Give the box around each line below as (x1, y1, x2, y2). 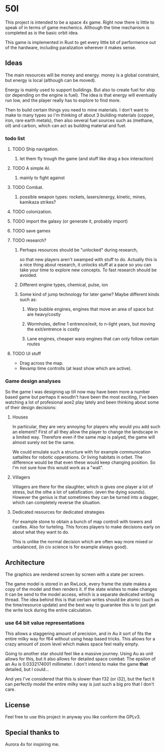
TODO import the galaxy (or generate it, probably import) (12, 218, 128, 225)
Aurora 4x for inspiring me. (5, 741, 60, 748)
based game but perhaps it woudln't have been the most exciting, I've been (5, 394, 159, 400)
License (5, 701, 30, 709)
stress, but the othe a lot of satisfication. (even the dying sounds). (12, 489, 146, 495)
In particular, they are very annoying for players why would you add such (12, 424, 161, 430)
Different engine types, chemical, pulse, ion (19, 282, 108, 288)
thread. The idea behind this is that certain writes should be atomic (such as (5, 597, 160, 602)
